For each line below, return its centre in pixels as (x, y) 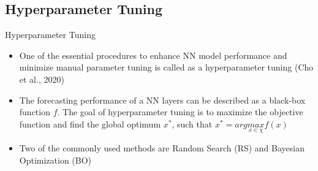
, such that (192, 123)
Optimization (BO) (55, 160)
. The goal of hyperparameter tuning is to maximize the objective (180, 112)
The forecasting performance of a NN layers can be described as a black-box (162, 100)
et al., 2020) (42, 79)
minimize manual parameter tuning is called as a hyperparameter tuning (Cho (166, 67)
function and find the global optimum (90, 123)
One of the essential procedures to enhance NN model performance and (153, 55)
